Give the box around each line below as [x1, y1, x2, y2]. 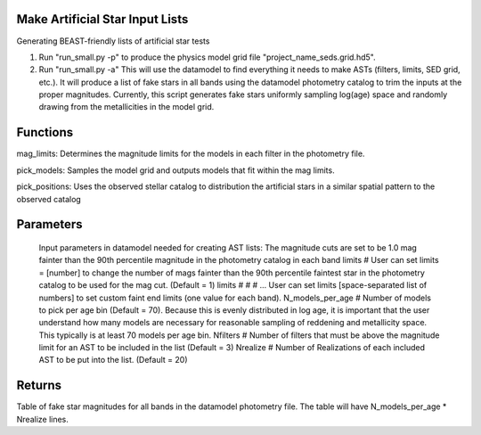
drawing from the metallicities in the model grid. [38, 102, 215, 112]
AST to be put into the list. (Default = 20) [38, 355, 188, 365]
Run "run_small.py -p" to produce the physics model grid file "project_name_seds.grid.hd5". [38, 52, 376, 62]
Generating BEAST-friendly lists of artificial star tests [16, 36, 210, 46]
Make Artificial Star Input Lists [16, 12, 189, 27]
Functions [16, 125, 74, 140]
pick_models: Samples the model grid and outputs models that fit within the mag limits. [16, 165, 335, 176]
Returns [16, 378, 62, 393]
